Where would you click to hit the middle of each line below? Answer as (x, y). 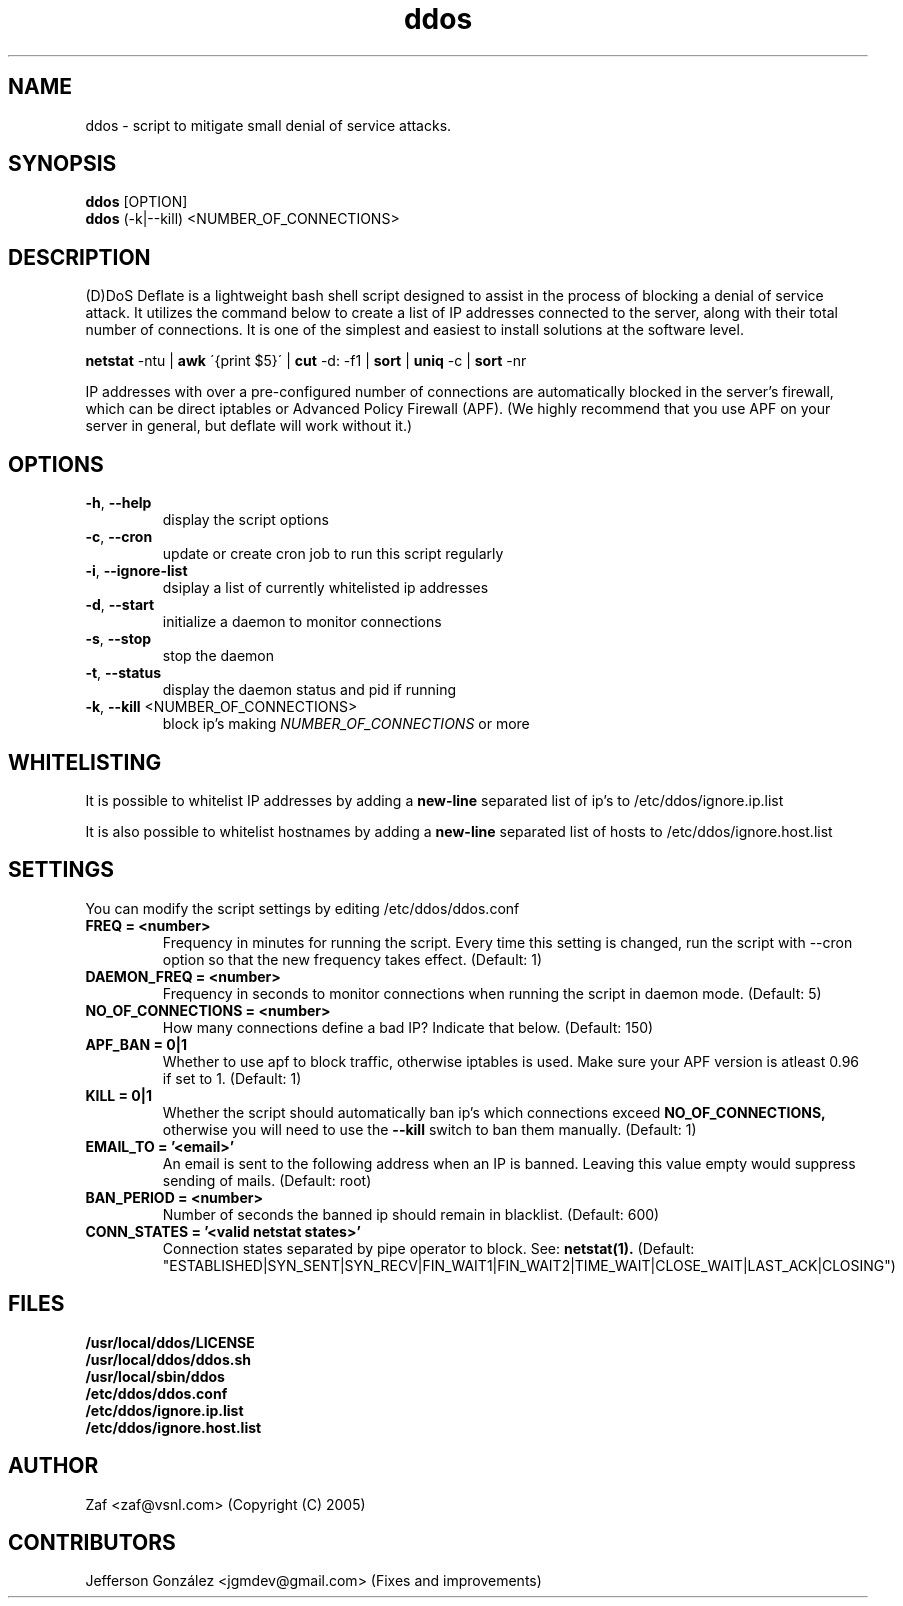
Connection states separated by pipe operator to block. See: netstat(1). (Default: (428, 1248)
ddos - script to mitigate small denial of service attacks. (268, 125)
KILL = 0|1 (119, 1095)
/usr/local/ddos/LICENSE (170, 1342)
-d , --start (120, 605)
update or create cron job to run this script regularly (333, 554)
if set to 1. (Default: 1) (232, 1078)
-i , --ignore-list (136, 571)
